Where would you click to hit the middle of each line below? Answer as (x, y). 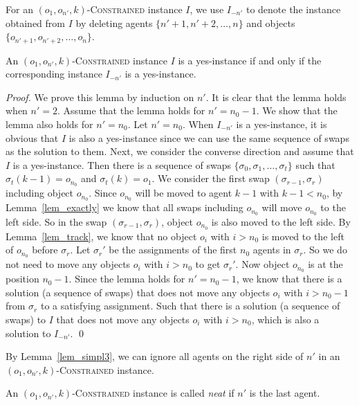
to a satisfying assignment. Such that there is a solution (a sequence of (190, 306)
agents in (272, 250)
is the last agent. (285, 393)
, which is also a (285, 319)
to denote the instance (293, 9)
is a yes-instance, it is (282, 124)
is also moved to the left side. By (281, 221)
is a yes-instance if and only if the (250, 60)
